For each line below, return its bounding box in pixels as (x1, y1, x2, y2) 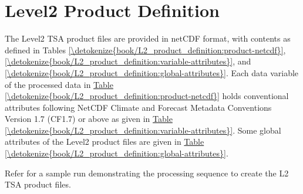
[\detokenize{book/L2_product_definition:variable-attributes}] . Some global (5, 124, 281, 136)
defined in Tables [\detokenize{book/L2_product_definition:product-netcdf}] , (5, 43, 286, 56)
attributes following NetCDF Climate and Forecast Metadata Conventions (5, 101, 272, 113)
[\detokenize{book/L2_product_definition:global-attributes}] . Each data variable (5, 66, 299, 79)
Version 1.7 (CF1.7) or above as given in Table (5, 113, 173, 125)
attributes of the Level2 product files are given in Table (5, 135, 204, 148)
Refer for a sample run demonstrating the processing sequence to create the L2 (5, 166, 289, 179)
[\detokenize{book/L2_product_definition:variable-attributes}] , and (5, 55, 251, 67)
